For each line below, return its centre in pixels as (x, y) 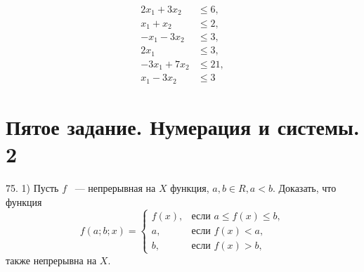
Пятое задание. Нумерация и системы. (183, 127)
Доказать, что (307, 188)
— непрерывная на (115, 188)
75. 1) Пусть (32, 188)
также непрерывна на (51, 260)
